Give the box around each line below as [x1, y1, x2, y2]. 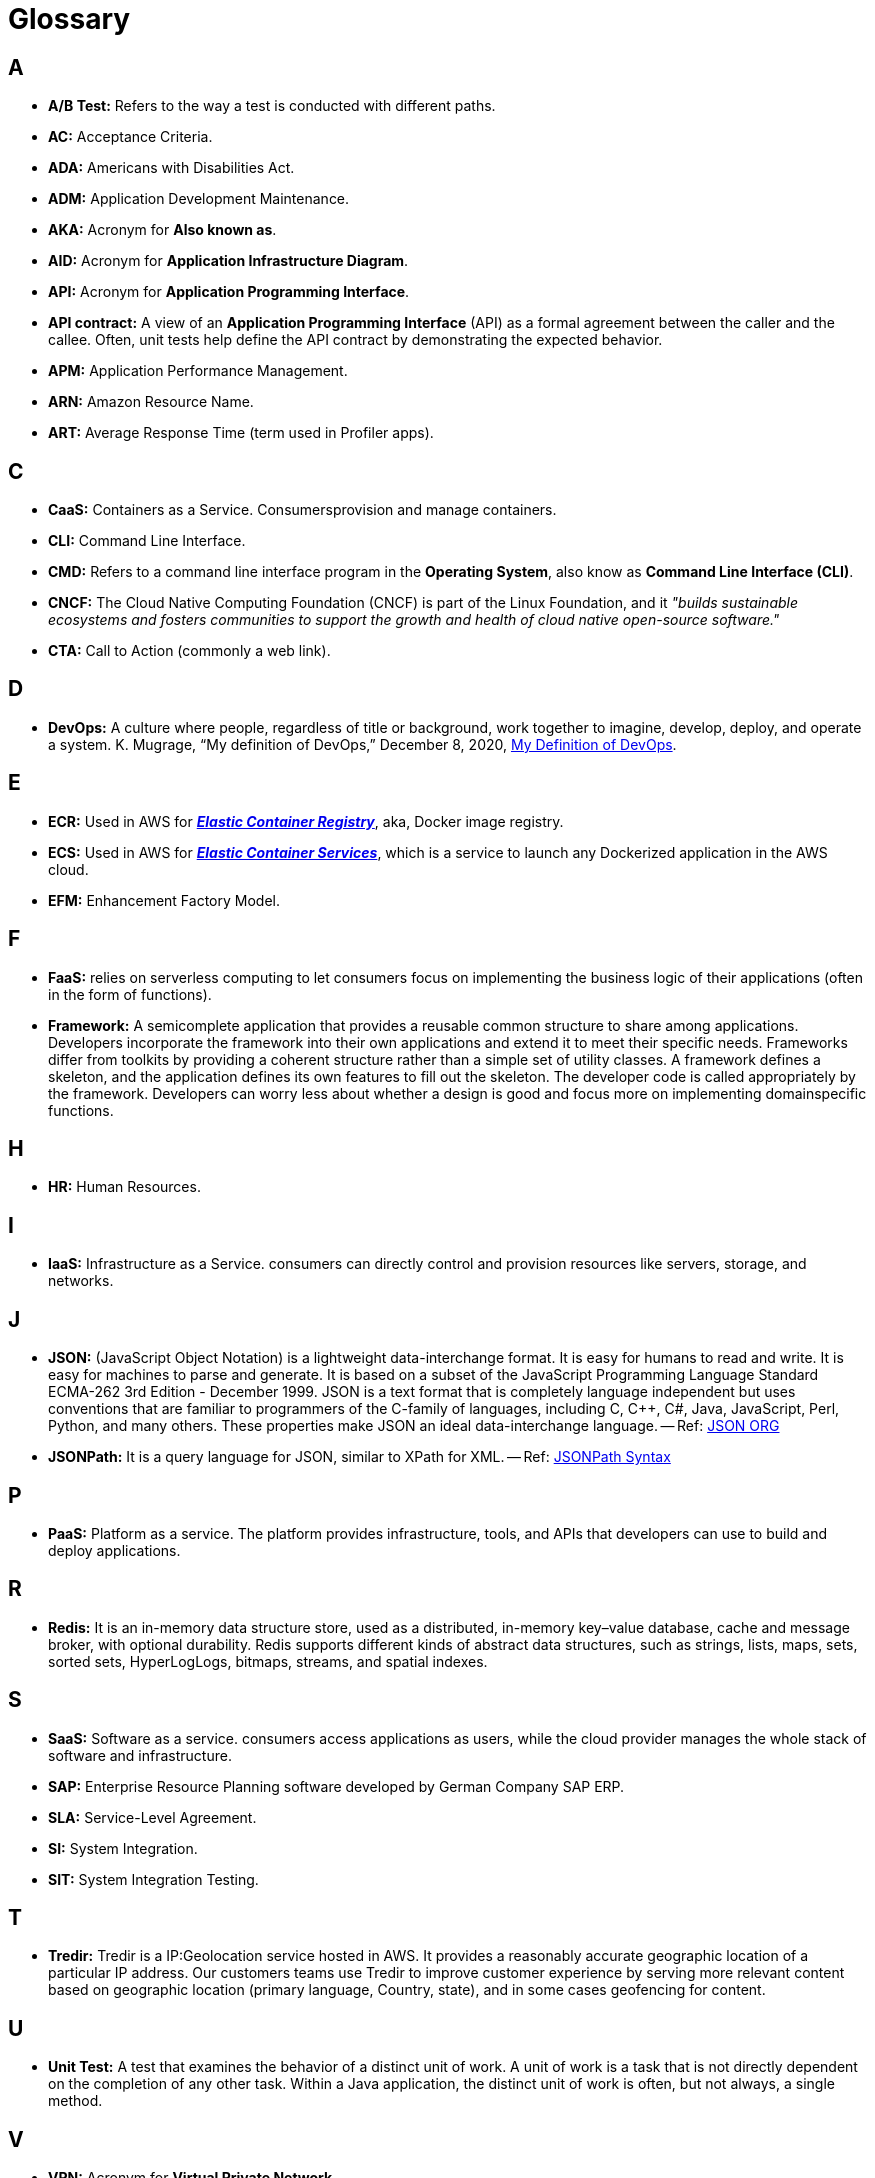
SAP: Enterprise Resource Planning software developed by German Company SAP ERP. [48, 1777, 625, 1795]
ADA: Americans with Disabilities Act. [48, 159, 295, 177]
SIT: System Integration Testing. [48, 1870, 259, 1888]
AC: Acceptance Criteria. [48, 128, 213, 146]
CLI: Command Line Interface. [48, 532, 246, 550]
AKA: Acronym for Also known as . [48, 221, 277, 239]
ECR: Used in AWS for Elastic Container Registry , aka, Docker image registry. [48, 812, 564, 830]
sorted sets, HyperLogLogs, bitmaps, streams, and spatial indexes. [48, 1652, 488, 1670]
